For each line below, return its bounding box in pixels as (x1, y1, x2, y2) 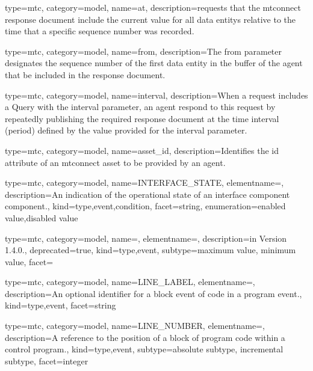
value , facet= (5, 255, 54, 268)
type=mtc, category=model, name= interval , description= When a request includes (5, 88, 308, 101)
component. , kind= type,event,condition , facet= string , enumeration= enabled (5, 200, 286, 212)
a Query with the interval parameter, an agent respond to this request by (5, 100, 276, 113)
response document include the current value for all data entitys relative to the (5, 13, 296, 25)
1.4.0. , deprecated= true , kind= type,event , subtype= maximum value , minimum (5, 244, 296, 256)
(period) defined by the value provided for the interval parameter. (5, 124, 247, 136)
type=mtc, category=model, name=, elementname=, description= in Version (5, 231, 287, 244)
